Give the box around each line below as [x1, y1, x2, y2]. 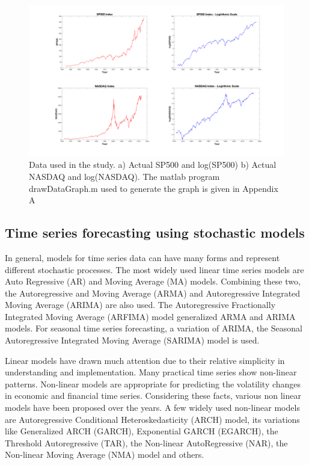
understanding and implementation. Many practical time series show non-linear [5, 366, 297, 378]
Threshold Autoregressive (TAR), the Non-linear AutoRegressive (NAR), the [5, 436, 288, 449]
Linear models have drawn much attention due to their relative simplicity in [5, 354, 285, 366]
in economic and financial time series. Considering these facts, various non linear [5, 389, 301, 402]
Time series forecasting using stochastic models [5, 223, 305, 242]
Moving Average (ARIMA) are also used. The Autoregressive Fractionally [5, 298, 276, 311]
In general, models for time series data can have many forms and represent [5, 251, 280, 263]
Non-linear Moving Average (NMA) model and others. [5, 448, 204, 461]
